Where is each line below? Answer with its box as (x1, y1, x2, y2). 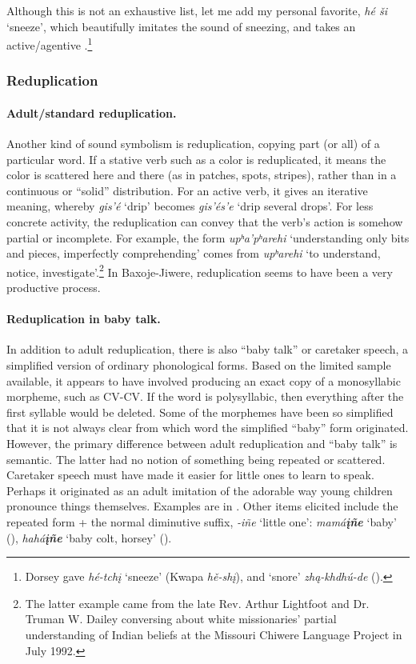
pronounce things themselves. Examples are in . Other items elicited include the (6, 498, 398, 514)
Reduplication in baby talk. (6, 310, 161, 327)
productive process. (6, 279, 101, 296)
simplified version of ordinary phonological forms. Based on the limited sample (6, 357, 391, 374)
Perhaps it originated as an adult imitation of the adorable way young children (6, 482, 393, 498)
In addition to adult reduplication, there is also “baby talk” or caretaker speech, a (6, 341, 409, 358)
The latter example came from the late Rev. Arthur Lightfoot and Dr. (25, 594, 370, 611)
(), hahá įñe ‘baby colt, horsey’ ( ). (6, 529, 172, 546)
